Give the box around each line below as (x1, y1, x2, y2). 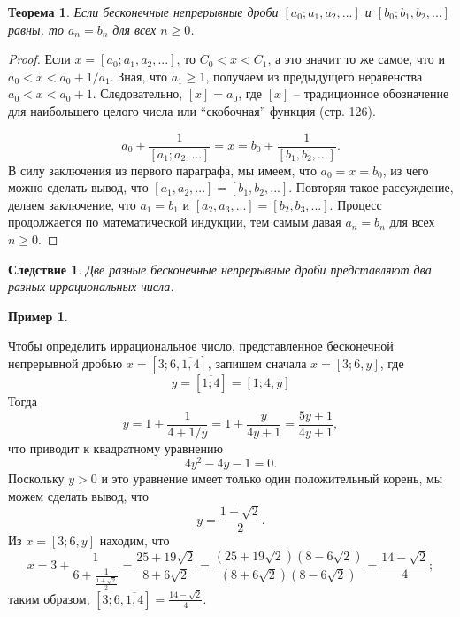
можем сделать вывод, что (8, 486, 149, 505)
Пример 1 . (8, 306, 68, 325)
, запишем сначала (207, 353, 307, 372)
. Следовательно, (92, 84, 183, 103)
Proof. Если (8, 50, 71, 68)
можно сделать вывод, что (8, 178, 149, 197)
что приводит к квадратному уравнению (8, 438, 223, 457)
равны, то (8, 19, 64, 38)
